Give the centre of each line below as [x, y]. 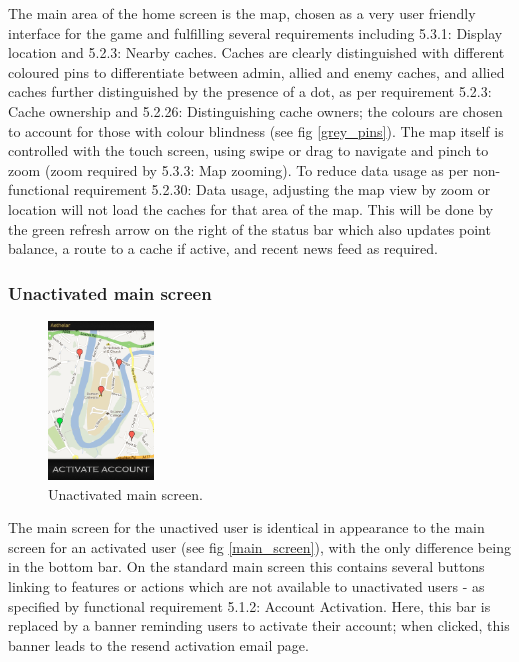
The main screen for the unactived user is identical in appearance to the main [246, 527]
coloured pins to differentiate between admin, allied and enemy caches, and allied [256, 71]
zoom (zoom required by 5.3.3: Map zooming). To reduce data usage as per [238, 169]
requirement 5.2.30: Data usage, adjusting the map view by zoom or [282, 189]
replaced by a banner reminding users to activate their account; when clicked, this [259, 625]
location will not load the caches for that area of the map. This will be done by [251, 208]
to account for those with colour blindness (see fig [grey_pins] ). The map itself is [256, 130]
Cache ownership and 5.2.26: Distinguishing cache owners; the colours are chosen [255, 110]
